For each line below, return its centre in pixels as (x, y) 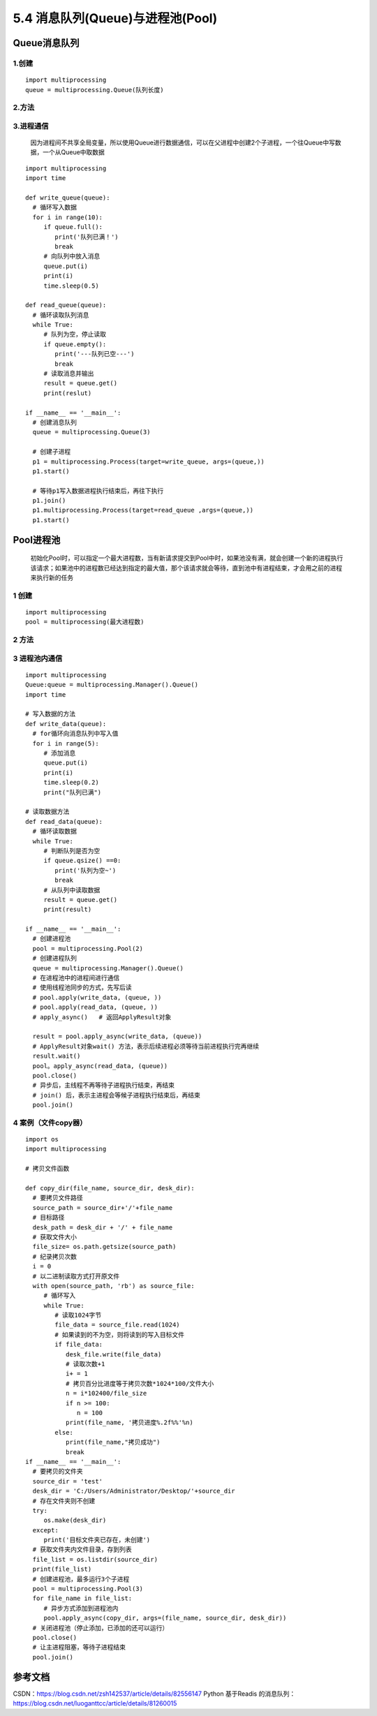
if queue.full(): (73, 227)
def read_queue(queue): (66, 305)
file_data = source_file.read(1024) (118, 1325)
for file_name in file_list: (82, 1598)
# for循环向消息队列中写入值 (75, 734)
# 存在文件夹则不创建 (64, 1501)
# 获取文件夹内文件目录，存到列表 (82, 1549)
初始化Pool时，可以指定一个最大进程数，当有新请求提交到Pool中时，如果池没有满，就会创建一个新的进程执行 (187, 558)
